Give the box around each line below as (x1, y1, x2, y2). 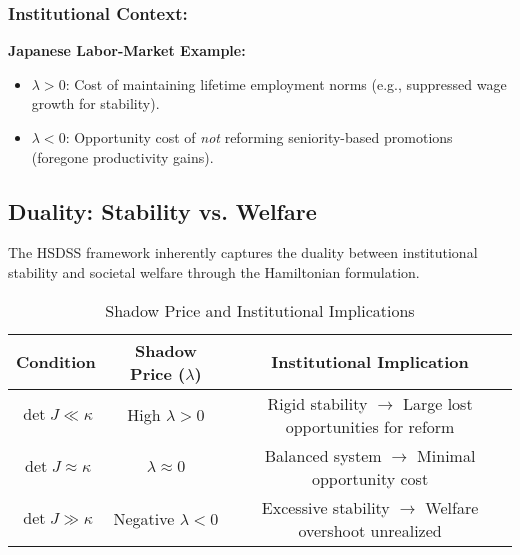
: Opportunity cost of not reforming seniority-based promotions (65, 127, 453, 147)
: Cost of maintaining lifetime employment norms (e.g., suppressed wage (65, 73, 507, 94)
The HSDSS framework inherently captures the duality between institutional (8, 242, 478, 263)
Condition (16, 350, 96, 374)
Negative (113, 507, 175, 531)
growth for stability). (31, 93, 160, 114)
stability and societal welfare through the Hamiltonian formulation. (8, 261, 420, 282)
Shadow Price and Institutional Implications (105, 298, 415, 322)
